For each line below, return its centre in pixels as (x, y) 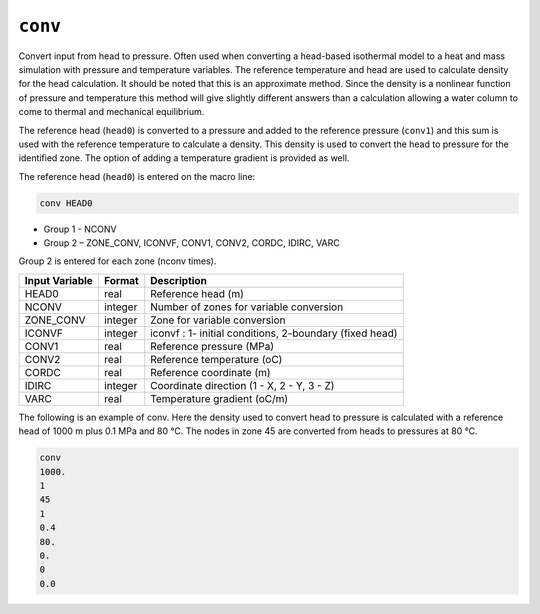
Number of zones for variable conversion (247, 307)
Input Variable (59, 280)
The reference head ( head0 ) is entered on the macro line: (137, 176)
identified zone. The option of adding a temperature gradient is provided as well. (184, 158)
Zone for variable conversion (218, 320)
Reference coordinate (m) (210, 372)
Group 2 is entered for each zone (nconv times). (117, 261)
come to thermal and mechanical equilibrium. (111, 112)
